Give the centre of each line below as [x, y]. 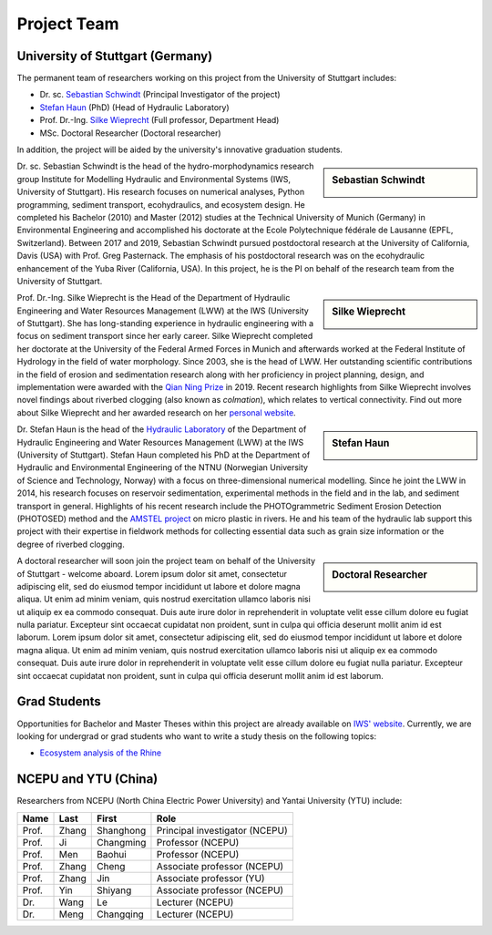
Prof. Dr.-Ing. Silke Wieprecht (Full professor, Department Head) [159, 120]
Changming [122, 842]
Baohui [112, 854]
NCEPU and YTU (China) [87, 779]
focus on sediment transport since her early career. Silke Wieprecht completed [165, 336]
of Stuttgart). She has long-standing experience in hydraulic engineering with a [165, 324]
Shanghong [122, 830]
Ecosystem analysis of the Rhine [101, 753]
